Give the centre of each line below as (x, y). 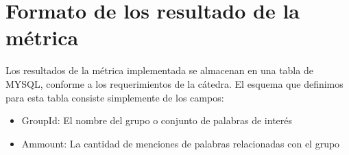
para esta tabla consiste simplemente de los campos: (115, 97)
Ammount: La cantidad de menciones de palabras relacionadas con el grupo (181, 143)
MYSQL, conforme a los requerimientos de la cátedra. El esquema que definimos (174, 83)
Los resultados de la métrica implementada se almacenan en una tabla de (159, 70)
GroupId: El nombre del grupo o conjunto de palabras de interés (157, 120)
